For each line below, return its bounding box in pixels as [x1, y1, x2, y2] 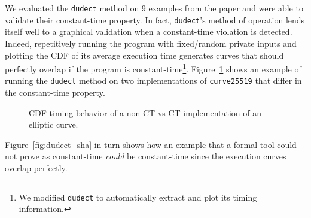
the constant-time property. [5, 86, 105, 98]
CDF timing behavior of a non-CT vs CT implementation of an [29, 106, 262, 119]
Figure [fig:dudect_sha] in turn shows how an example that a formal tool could [5, 138, 297, 150]
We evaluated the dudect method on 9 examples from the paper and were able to [5, 2, 303, 14]
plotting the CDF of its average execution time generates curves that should [5, 49, 284, 61]
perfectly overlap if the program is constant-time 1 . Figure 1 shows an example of [5, 61, 301, 75]
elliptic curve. [29, 118, 78, 131]
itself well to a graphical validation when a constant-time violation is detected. [5, 25, 292, 38]
